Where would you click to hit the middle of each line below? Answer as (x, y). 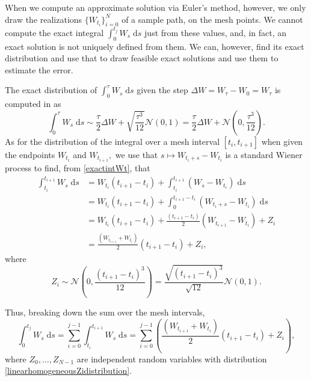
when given (282, 141)
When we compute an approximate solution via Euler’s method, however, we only (155, 7)
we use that (137, 154)
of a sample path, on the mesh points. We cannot (212, 19)
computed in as (33, 104)
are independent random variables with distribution (172, 358)
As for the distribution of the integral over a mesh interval (112, 141)
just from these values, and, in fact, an (216, 32)
